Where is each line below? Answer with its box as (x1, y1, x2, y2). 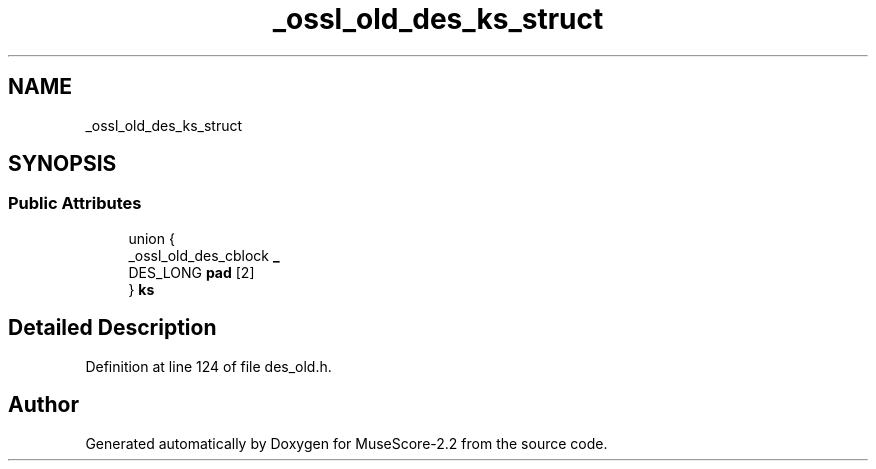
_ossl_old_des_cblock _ (128, 246, 280, 264)
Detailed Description (8, 315, 217, 341)
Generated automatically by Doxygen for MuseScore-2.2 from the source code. (85, 434, 608, 452)
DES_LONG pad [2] (128, 263, 255, 281)
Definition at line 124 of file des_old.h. (85, 357, 332, 375)
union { (128, 229, 175, 247)
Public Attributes (8, 193, 142, 214)
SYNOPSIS (8, 151, 117, 177)
